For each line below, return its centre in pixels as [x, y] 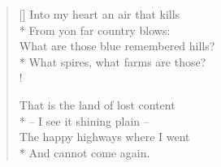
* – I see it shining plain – [84, 120]
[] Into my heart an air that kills [100, 14]
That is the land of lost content [97, 104]
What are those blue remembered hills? [117, 46]
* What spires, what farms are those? [113, 61]
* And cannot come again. [84, 152]
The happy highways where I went [104, 137]
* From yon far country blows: [95, 30]
